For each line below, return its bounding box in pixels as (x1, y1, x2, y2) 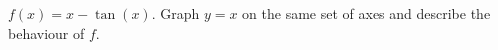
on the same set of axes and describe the (242, 3, 491, 23)
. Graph (151, 3, 200, 23)
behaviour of (8, 22, 85, 43)
